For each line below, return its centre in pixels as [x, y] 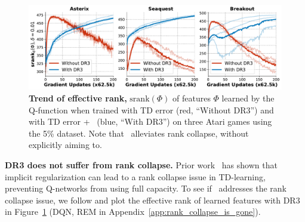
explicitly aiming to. [65, 145]
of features [192, 98]
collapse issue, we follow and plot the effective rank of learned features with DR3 [152, 200]
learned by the [248, 98]
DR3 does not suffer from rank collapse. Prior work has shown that [141, 165]
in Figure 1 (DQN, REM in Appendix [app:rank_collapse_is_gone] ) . [133, 212]
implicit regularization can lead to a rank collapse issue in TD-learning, [135, 176]
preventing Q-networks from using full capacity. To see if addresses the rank [146, 188]
